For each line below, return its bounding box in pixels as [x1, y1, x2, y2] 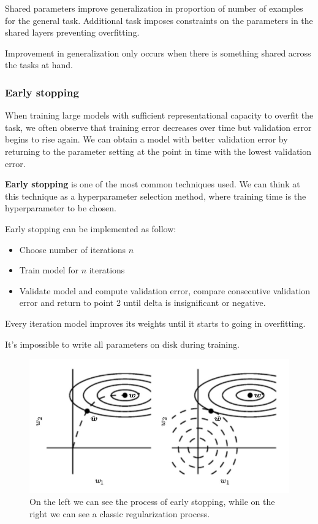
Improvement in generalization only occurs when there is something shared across [5, 46, 311, 59]
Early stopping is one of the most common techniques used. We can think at [5, 178, 300, 190]
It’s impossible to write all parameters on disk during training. [5, 337, 240, 350]
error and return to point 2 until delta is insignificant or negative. [19, 296, 266, 309]
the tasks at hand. [5, 58, 73, 71]
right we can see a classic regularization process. [29, 507, 210, 520]
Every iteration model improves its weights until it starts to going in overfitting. [5, 316, 306, 329]
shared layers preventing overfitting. [5, 26, 140, 39]
